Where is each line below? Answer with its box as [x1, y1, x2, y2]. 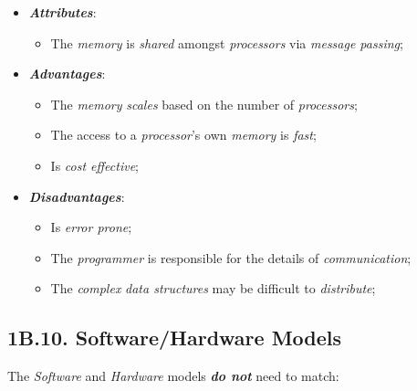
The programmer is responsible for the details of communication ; [50, 248, 412, 267]
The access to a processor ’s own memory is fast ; [50, 125, 317, 144]
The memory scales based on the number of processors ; [50, 94, 358, 113]
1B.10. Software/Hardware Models [7, 323, 342, 352]
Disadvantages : [28, 186, 125, 206]
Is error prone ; [50, 217, 132, 237]
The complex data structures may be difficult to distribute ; [50, 279, 376, 298]
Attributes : [28, 3, 97, 21]
